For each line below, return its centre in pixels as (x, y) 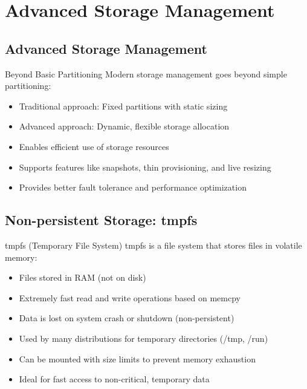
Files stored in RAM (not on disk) (82, 277)
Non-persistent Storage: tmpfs (101, 220)
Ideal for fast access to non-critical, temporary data (114, 379)
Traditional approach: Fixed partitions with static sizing (123, 106)
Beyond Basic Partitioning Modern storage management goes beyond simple (146, 74)
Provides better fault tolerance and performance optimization (133, 187)
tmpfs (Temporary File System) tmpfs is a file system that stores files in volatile (153, 245)
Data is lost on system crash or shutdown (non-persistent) (127, 318)
